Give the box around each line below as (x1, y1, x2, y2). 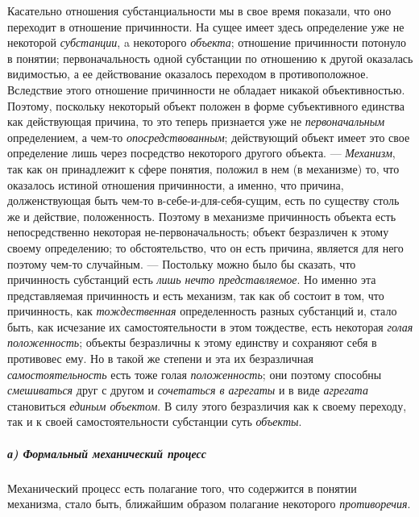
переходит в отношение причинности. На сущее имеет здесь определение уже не (7, 18, 404, 35)
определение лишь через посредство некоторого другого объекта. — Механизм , (7, 144, 396, 161)
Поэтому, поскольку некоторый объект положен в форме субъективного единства (7, 97, 404, 114)
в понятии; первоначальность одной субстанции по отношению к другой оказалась (7, 49, 413, 66)
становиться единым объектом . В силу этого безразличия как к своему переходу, (7, 397, 407, 414)
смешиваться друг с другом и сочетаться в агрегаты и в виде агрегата (7, 381, 368, 398)
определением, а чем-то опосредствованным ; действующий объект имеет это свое (7, 128, 410, 145)
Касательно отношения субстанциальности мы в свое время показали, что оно (7, 2, 392, 19)
